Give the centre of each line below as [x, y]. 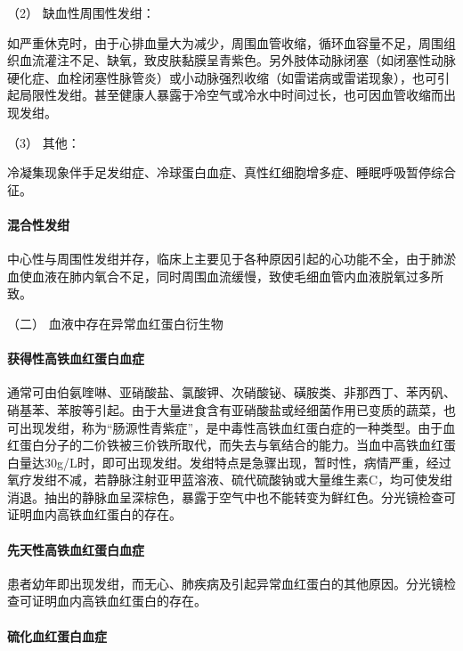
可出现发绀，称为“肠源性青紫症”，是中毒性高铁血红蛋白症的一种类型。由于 [225, 427]
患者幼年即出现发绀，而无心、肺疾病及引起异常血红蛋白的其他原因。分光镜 [225, 583]
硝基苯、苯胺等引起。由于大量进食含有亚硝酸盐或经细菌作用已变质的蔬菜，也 [231, 409]
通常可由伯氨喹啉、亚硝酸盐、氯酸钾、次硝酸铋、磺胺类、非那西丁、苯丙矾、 [231, 392]
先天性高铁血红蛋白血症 [76, 549]
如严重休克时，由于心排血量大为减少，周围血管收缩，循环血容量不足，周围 [225, 42]
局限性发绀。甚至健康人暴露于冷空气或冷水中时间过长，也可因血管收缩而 [231, 95]
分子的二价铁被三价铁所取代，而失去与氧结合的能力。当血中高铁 [231, 445]
